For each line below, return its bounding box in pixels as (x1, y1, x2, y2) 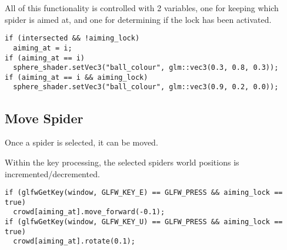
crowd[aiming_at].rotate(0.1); (13, 237, 135, 246)
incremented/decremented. (5, 167, 100, 180)
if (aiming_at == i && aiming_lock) (5, 73, 148, 82)
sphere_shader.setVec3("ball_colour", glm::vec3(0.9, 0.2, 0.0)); (13, 83, 279, 92)
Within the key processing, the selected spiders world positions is (5, 156, 239, 168)
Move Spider (5, 109, 84, 127)
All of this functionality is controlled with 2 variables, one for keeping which (5, 2, 279, 13)
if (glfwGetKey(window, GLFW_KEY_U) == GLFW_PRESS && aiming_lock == (5, 218, 283, 227)
